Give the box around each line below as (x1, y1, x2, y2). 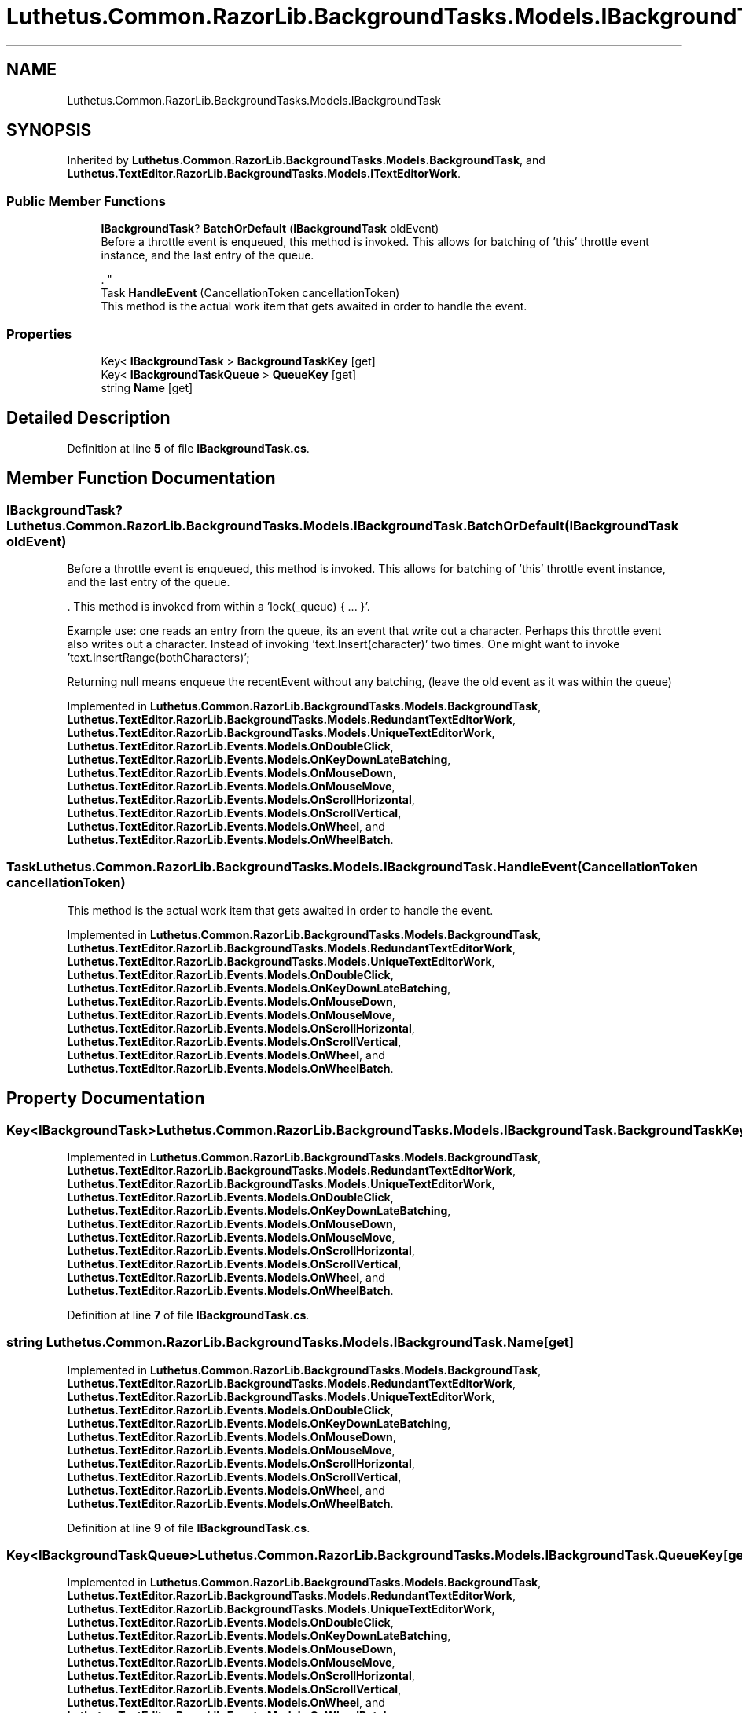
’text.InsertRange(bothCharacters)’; (67, 651, 250, 664)
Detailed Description (6, 408, 171, 428)
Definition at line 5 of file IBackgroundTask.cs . (67, 441, 310, 455)
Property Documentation (6, 1088, 205, 1109)
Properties (6, 325, 72, 342)
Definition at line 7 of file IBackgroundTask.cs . (67, 1308, 310, 1322)
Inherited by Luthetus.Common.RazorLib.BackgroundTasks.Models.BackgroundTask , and (67, 153, 545, 167)
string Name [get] (101, 380, 193, 394)
